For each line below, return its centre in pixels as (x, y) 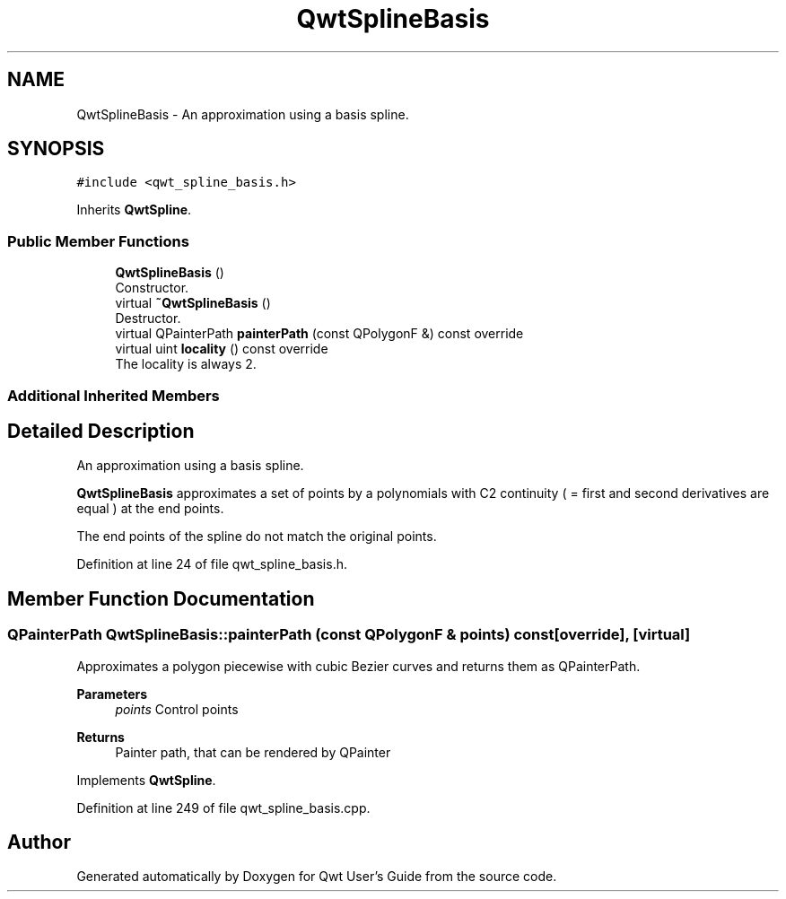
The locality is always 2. (186, 364)
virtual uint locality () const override (222, 349)
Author (39, 842)
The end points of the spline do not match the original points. (257, 537)
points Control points (177, 709)
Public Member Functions (98, 241)
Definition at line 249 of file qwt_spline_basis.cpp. (223, 807)
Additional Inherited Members (114, 395)
